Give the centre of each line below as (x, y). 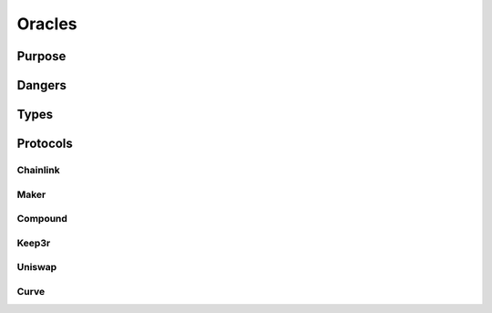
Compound (42, 219)
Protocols (45, 144)
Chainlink (38, 170)
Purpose (41, 56)
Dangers (42, 85)
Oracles (47, 24)
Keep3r (34, 243)
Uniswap (37, 267)
